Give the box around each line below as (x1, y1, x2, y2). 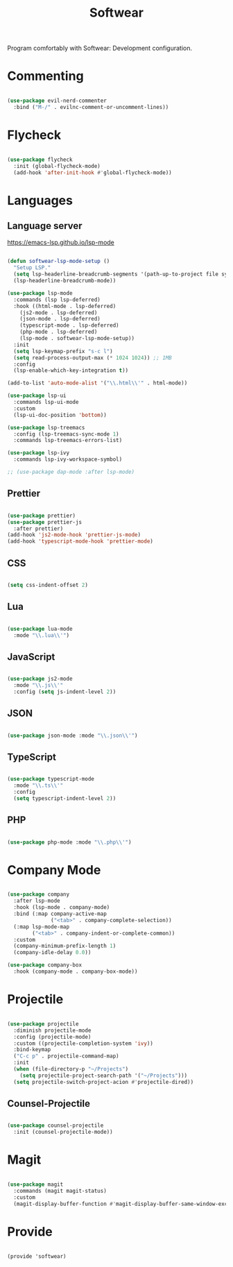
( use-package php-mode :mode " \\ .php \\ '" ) (7, 838, 132, 846)
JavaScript (7, 651, 55, 663)
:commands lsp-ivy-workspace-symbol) (13, 456, 123, 463)
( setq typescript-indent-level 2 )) (13, 794, 116, 802)
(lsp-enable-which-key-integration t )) (13, 367, 129, 374)
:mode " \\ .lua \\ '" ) (13, 631, 70, 639)
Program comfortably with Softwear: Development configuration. (7, 44, 193, 53)
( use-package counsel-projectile (7, 1122, 104, 1129)
